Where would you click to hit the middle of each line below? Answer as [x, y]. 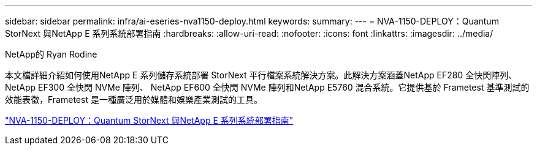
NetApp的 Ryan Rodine [51, 54]
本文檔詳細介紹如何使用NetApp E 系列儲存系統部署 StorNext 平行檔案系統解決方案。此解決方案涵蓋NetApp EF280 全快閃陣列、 [261, 75]
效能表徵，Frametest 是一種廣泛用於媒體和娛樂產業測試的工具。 [134, 99]
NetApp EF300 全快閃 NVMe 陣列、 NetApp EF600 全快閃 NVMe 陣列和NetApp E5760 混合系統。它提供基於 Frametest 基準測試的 [267, 87]
